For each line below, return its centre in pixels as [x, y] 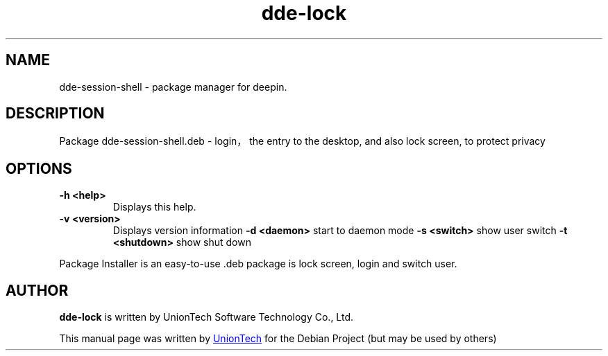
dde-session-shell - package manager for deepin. [173, 87]
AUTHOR [37, 290]
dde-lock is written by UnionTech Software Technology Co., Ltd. [206, 317]
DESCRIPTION [55, 114]
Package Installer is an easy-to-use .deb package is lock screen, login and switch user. [258, 264]
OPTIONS [39, 168]
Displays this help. [154, 207]
